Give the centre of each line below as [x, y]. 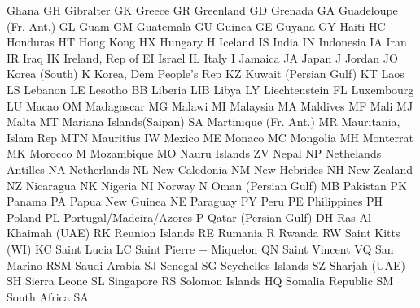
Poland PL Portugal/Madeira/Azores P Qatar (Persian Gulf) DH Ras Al [189, 217]
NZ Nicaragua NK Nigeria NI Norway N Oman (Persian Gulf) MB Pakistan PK [207, 185]
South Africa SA [48, 296]
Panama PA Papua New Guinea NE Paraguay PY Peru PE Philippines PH [195, 201]
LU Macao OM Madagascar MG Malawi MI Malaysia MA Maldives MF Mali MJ [210, 105]
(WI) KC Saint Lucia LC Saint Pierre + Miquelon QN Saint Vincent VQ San [200, 248]
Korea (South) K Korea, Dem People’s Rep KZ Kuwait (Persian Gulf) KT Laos [206, 74]
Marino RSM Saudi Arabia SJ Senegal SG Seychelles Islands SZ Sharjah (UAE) [206, 265]
